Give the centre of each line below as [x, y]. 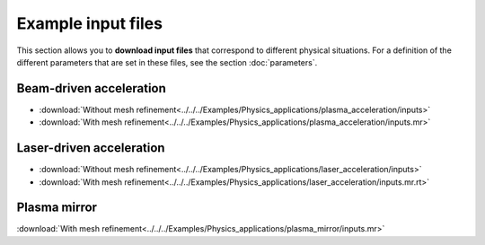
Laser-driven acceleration [91, 148]
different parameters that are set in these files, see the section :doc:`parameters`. [167, 62]
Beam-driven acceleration [91, 88]
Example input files [90, 23]
